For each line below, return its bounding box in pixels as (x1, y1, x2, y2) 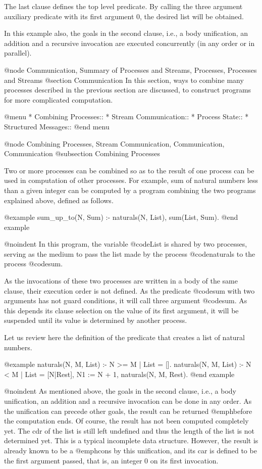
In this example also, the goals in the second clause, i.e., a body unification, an (4, 28, 248, 38)
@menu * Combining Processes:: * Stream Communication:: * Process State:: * (4, 111, 249, 122)
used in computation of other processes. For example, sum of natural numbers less (4, 175, 258, 185)
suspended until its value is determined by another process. (4, 315, 187, 325)
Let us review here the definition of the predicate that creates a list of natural (4, 332, 245, 343)
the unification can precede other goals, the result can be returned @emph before (4, 405, 252, 416)
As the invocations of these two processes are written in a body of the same (4, 275, 238, 286)
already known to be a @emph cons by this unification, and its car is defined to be (4, 445, 257, 455)
